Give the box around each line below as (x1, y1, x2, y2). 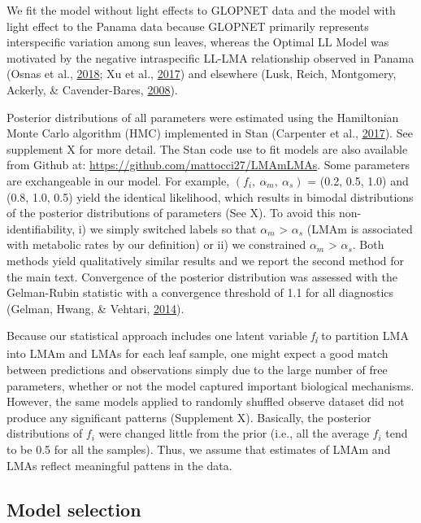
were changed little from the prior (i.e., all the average (98, 425, 369, 442)
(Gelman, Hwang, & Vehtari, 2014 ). (7, 299, 184, 316)
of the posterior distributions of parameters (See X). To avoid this (7, 204, 336, 221)
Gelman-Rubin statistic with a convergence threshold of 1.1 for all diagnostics (7, 284, 394, 301)
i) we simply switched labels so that (78, 220, 257, 237)
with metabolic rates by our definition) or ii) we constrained (7, 236, 306, 253)
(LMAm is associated (306, 220, 413, 237)
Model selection (7, 496, 141, 521)
